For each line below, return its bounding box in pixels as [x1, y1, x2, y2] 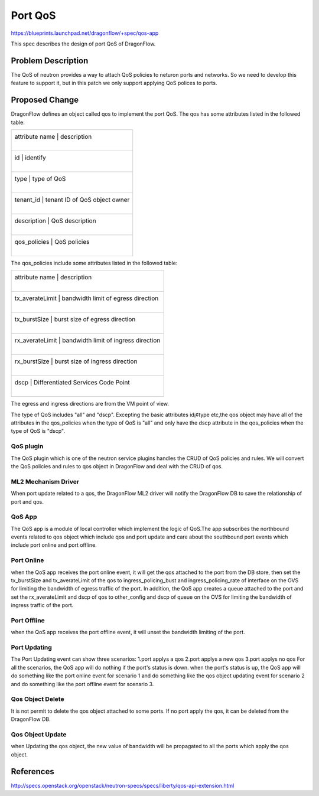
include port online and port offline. [11, 541, 97, 549]
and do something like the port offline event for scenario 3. [11, 680, 154, 687]
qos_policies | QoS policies [14, 237, 90, 246]
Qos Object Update [11, 730, 67, 738]
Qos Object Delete [11, 695, 64, 703]
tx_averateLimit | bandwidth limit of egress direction [14, 294, 159, 302]
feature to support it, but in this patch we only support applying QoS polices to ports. [11, 80, 217, 87]
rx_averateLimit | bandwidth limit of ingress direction [14, 337, 161, 345]
